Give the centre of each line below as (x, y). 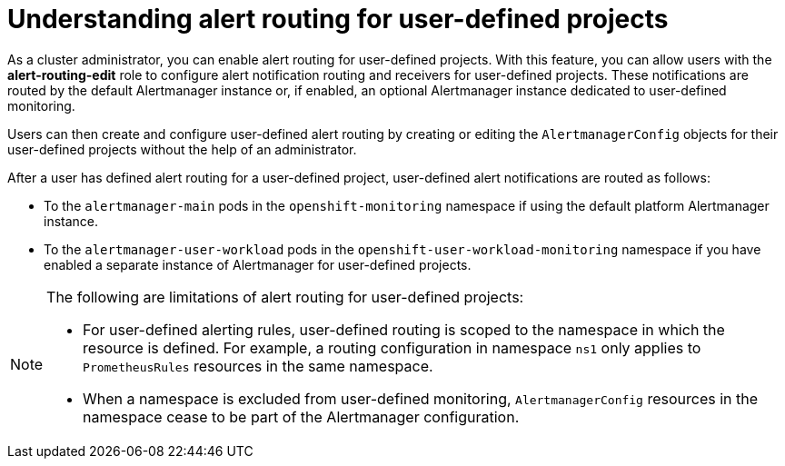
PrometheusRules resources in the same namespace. (258, 366)
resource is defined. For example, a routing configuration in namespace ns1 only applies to (392, 347)
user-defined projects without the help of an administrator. (182, 149)
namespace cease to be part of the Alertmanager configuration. (301, 416)
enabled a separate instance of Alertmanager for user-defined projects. (258, 264)
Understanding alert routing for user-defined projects (338, 19)
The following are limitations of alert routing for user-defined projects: (285, 297)
